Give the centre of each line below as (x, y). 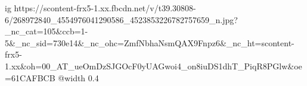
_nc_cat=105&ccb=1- (46, 31)
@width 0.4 (78, 77)
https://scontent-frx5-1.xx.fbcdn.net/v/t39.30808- (105, 8)
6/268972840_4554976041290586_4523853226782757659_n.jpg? (121, 19)
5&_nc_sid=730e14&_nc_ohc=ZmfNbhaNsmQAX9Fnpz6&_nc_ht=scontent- (150, 42)
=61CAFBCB (30, 77)
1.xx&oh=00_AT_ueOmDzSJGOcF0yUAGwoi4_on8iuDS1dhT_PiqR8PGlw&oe (153, 66)
